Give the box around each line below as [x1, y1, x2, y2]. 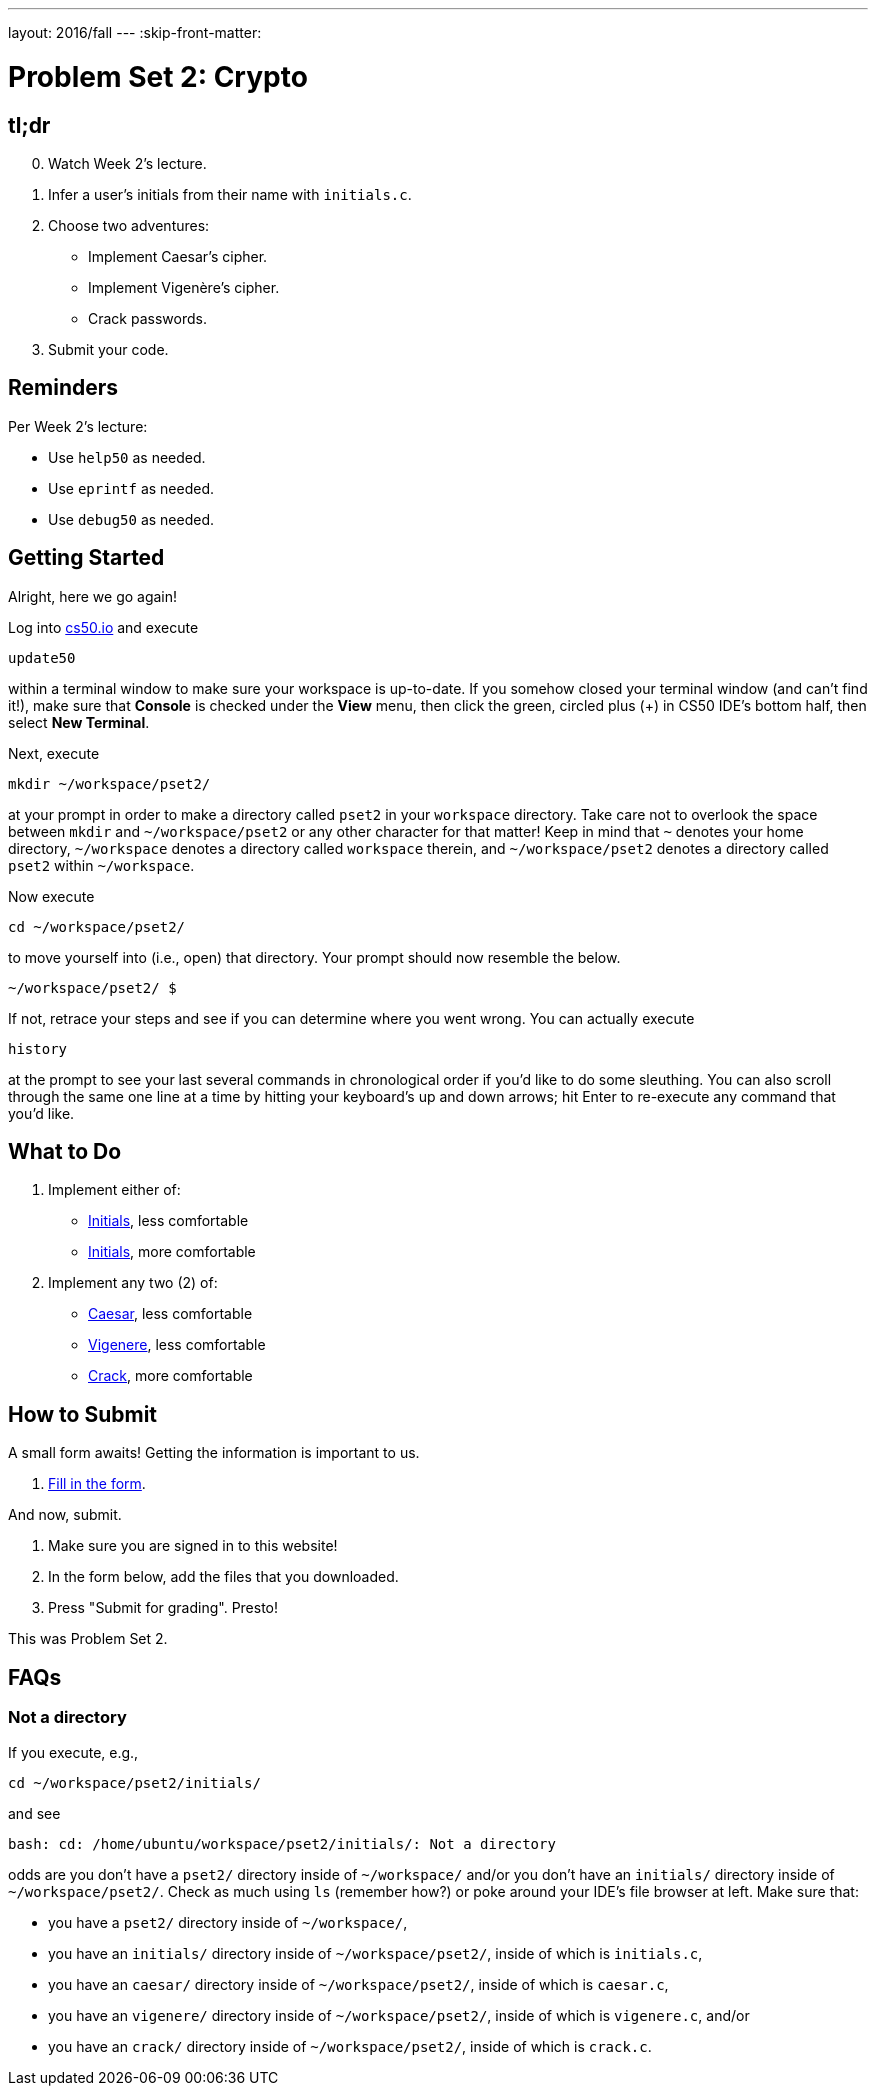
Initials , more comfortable [88, 1243, 256, 1261]
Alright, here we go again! [8, 587, 178, 605]
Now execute [8, 887, 95, 905]
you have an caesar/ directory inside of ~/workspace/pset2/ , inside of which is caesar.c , [48, 1975, 669, 1993]
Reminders [8, 375, 119, 401]
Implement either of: [48, 1181, 181, 1199]
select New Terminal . [8, 713, 150, 731]
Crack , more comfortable [88, 1367, 253, 1385]
